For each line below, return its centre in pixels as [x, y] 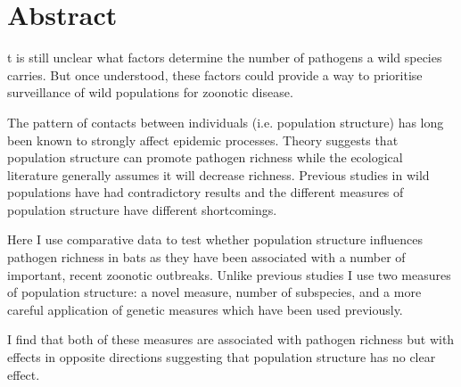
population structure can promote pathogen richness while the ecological [205, 157]
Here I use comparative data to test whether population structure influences [215, 239]
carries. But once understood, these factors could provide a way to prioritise [215, 74]
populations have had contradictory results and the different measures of [206, 192]
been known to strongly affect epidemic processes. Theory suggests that [203, 140]
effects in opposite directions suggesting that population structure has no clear [222, 357]
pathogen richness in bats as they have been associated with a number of [206, 257]
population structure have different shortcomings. [142, 209]
